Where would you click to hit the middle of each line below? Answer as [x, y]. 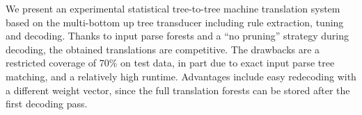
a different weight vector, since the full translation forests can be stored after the [178, 90]
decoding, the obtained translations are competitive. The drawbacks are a [163, 49]
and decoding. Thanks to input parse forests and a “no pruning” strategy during [177, 36]
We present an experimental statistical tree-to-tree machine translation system [173, 8]
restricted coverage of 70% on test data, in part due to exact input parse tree [170, 63]
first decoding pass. [47, 104]
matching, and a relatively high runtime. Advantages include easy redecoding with [181, 76]
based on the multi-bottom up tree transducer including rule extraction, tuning [175, 22]
